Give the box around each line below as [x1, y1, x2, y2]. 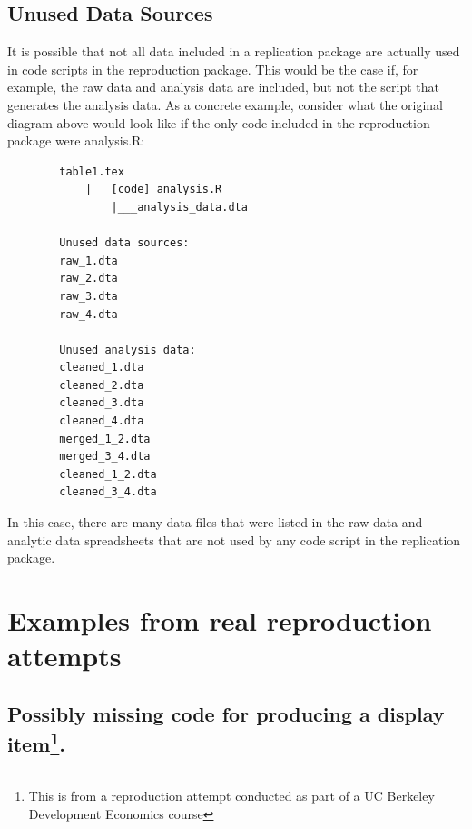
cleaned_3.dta [59, 396, 144, 410]
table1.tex [59, 165, 124, 178]
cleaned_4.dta [59, 414, 144, 428]
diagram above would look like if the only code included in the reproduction [7, 113, 430, 132]
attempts [7, 637, 122, 674]
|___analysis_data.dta [111, 200, 248, 214]
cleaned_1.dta [59, 361, 144, 375]
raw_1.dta [59, 254, 118, 267]
